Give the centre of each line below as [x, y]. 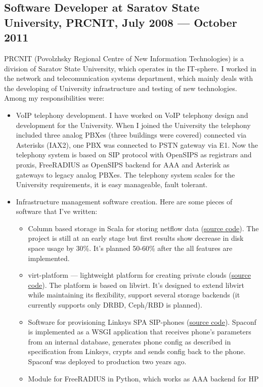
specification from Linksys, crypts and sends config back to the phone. [137, 351]
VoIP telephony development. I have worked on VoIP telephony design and [132, 115]
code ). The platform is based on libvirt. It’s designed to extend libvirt [136, 285]
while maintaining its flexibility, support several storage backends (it [134, 295]
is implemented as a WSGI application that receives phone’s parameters [140, 332]
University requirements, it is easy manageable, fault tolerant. [112, 184]
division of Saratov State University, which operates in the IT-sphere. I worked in [130, 68]
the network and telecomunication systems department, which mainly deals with [128, 78]
